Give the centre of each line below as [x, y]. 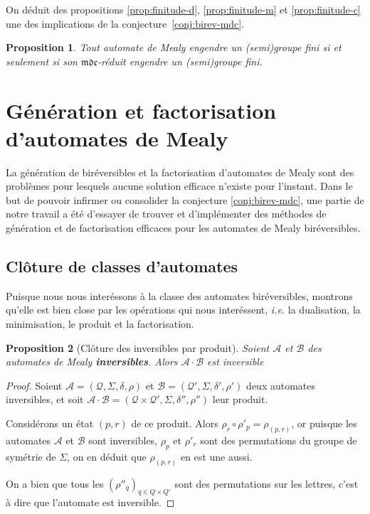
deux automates [281, 385]
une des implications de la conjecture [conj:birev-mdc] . [125, 23]
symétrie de [31, 456]
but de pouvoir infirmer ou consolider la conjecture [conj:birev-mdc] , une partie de [185, 199]
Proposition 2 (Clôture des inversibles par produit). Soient [138, 347]
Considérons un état [50, 423]
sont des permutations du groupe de [279, 440]
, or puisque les [324, 423]
